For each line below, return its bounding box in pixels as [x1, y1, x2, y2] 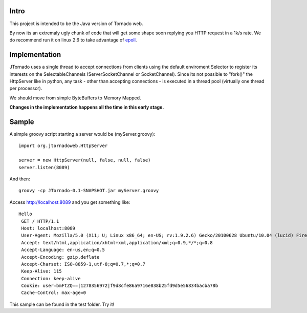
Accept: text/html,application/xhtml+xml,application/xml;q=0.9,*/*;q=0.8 [21, 240, 213, 245]
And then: [9, 176, 30, 182]
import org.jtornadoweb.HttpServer [18, 143, 108, 149]
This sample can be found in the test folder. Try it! [9, 301, 115, 307]
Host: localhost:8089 [21, 225, 76, 231]
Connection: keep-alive [21, 276, 81, 281]
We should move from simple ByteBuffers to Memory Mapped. [9, 95, 141, 101]
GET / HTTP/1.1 [21, 218, 59, 224]
